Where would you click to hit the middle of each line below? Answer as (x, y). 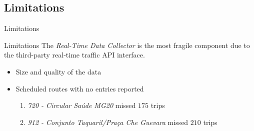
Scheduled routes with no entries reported (80, 88)
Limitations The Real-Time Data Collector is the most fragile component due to (127, 45)
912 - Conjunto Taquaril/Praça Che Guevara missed (108, 122)
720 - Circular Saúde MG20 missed (82, 105)
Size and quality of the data (58, 71)
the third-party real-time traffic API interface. (74, 55)
